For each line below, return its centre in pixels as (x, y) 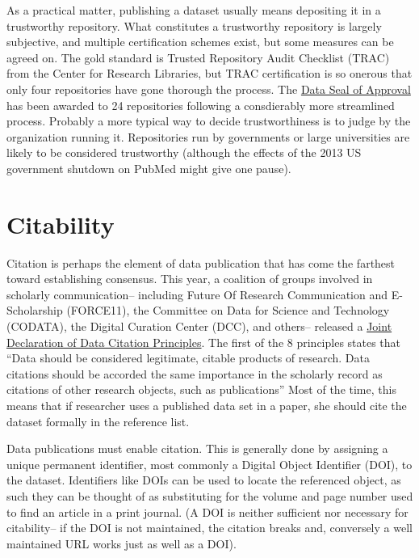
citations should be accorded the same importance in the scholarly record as (195, 373)
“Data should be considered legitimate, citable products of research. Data (189, 358)
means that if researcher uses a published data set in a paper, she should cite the (207, 405)
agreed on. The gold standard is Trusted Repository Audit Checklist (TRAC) (198, 57)
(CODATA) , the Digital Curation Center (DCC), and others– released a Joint (199, 326)
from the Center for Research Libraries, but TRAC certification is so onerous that (209, 73)
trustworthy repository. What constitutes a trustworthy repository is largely (194, 25)
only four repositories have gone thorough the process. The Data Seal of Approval (209, 89)
